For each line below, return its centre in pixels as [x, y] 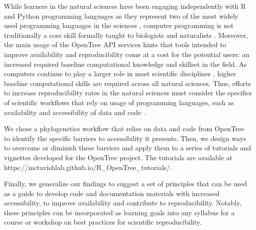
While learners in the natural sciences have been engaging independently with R [125, 6]
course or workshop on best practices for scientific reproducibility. [103, 222]
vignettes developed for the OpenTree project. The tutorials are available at [118, 157]
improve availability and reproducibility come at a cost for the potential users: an [127, 54]
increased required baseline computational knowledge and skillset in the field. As [126, 64]
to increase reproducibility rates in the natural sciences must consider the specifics [128, 93]
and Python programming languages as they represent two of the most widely [121, 15]
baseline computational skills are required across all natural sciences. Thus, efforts [128, 83]
